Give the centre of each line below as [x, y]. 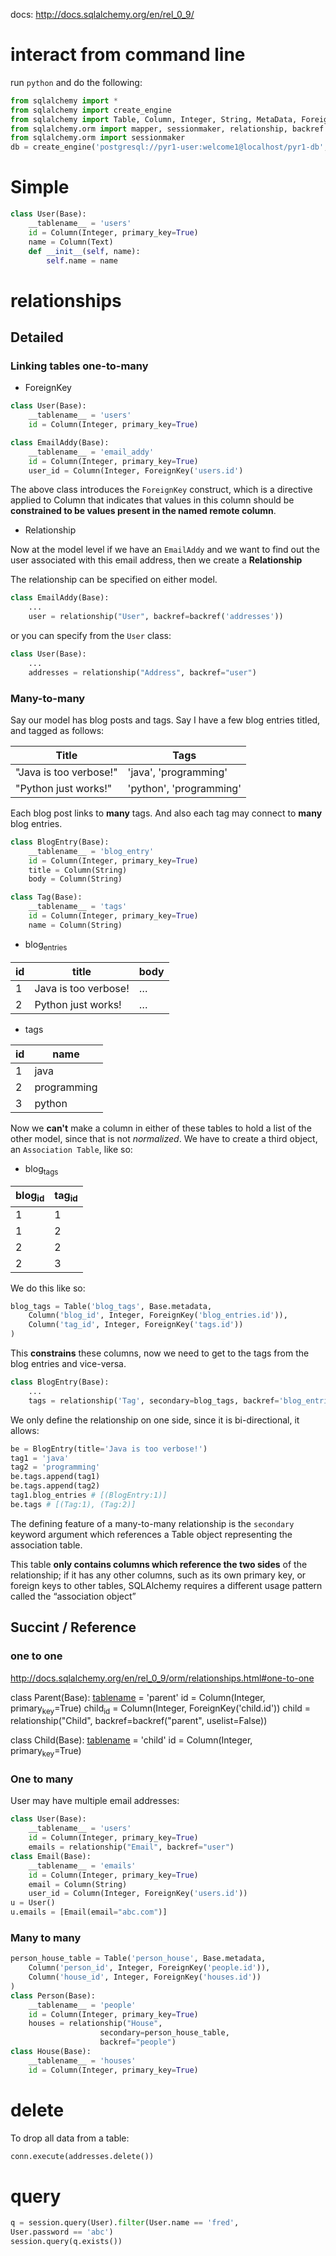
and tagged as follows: [57, 730]
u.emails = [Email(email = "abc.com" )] [89, 1912]
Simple [40, 187]
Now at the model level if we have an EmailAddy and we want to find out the [165, 550]
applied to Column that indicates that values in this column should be [152, 500]
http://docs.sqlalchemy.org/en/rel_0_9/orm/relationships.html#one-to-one [162, 1678]
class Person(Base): [53, 1995]
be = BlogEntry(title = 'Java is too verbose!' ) [109, 1449]
